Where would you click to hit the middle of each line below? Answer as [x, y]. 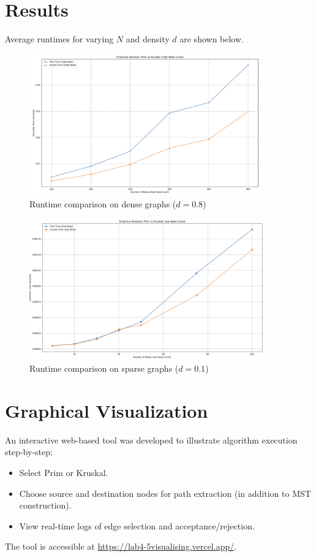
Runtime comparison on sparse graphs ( [104, 368]
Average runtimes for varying [59, 39]
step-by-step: [29, 452]
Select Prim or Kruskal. [64, 472]
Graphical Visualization [107, 410]
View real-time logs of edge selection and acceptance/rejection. [137, 525]
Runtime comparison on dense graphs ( [103, 203]
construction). [45, 505]
